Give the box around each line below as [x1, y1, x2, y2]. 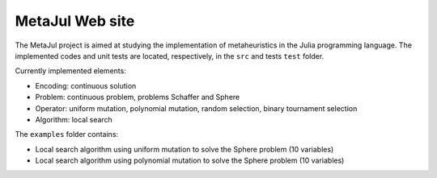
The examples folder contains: [15, 130, 119, 139]
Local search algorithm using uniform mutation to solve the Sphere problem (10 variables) [35, 144, 334, 154]
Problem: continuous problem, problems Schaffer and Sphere [35, 93, 240, 102]
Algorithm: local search [35, 114, 112, 124]
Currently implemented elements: [15, 66, 127, 76]
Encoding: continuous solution [35, 81, 137, 90]
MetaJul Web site [15, 12, 135, 30]
